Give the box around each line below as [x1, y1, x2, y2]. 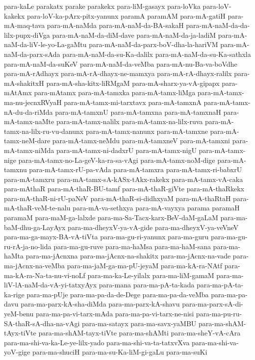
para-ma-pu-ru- [196, 309, 242, 318]
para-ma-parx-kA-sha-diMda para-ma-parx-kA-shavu [21, 299, 180, 309]
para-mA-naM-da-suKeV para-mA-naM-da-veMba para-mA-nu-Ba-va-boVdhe [4, 58, 237, 69]
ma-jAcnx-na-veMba [4, 260, 65, 271]
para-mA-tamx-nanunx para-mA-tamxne [85, 126, 208, 136]
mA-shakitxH [4, 77, 44, 88]
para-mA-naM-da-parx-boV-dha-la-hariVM [89, 39, 218, 50]
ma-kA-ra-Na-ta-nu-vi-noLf [4, 270, 85, 280]
